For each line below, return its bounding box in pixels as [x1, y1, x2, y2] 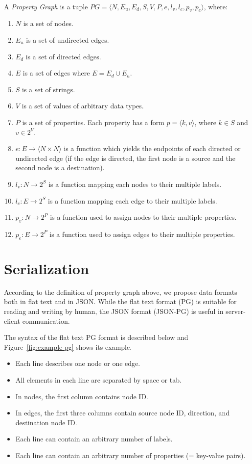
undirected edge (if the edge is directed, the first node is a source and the [15, 153, 236, 163]
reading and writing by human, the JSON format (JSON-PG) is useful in [4, 306, 224, 316]
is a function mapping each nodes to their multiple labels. [48, 179, 222, 189]
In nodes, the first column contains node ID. [15, 391, 148, 401]
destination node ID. [15, 417, 77, 427]
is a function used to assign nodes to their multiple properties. [50, 212, 237, 222]
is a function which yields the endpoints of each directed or [64, 143, 241, 154]
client [4, 315, 21, 326]
